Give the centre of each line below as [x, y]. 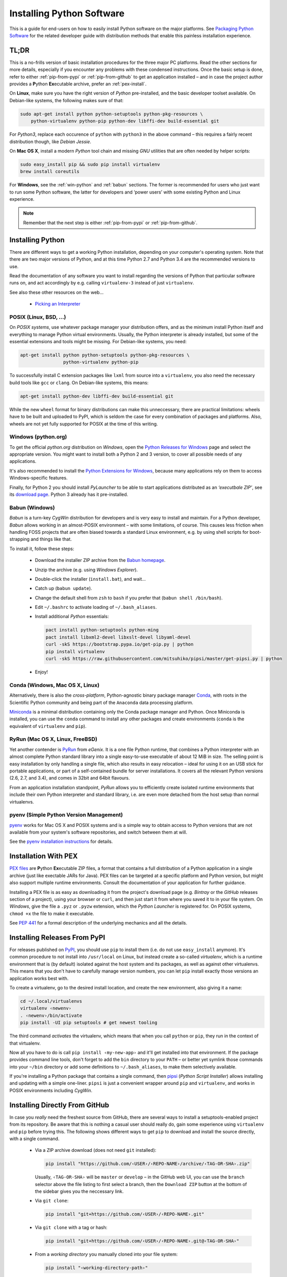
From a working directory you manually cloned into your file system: [106, 1255]
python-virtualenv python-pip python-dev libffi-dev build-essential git [125, 121]
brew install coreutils [50, 172]
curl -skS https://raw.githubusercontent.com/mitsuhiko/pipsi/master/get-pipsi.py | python [164, 659]
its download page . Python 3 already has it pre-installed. [69, 494]
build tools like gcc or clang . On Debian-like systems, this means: [79, 383]
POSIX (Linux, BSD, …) [38, 317]
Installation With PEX [44, 856]
